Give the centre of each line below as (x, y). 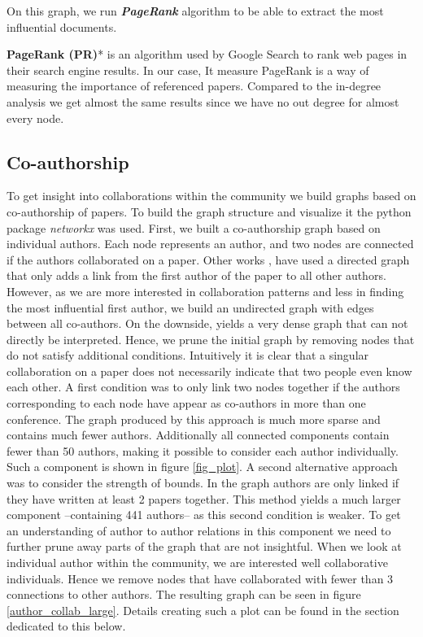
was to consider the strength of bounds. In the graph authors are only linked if (203, 483)
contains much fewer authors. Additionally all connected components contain (198, 435)
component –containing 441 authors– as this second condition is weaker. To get (204, 515)
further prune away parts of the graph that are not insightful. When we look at (204, 546)
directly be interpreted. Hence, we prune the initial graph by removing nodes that (211, 339)
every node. (35, 118)
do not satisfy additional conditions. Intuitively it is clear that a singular (188, 355)
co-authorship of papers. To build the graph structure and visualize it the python (209, 211)
